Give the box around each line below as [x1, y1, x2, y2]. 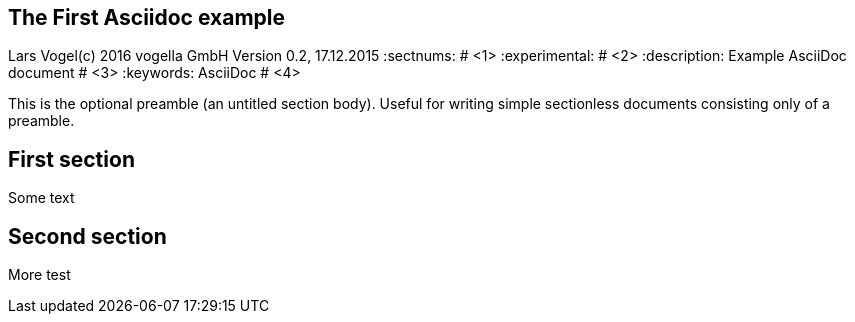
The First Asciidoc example [8, 5, 285, 30]
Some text [8, 189, 75, 207]
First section [8, 146, 135, 172]
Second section [8, 223, 167, 249]
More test [8, 266, 71, 284]
